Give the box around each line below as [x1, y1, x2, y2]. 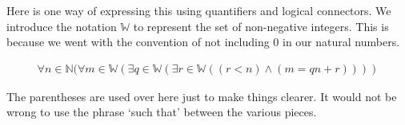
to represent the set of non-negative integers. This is [133, 18, 389, 34]
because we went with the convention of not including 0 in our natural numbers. [6, 33, 400, 50]
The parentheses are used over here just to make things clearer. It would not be [6, 88, 397, 104]
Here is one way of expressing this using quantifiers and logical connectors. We [6, 2, 391, 18]
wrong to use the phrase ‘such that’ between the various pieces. [6, 104, 317, 120]
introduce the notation [6, 18, 117, 34]
